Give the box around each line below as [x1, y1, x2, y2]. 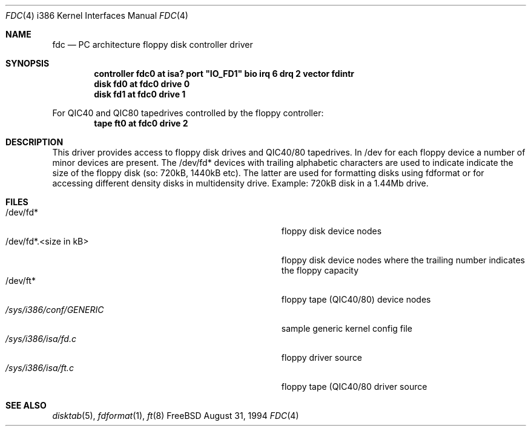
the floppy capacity [281, 265, 359, 275]
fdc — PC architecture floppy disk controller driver [52, 39, 253, 50]
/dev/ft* [5, 275, 36, 286]
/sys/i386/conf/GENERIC [5, 304, 104, 315]
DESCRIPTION [5, 137, 64, 147]
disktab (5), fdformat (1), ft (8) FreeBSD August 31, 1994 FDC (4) [52, 410, 299, 421]
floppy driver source [281, 352, 363, 363]
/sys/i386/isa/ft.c [5, 363, 74, 373]
